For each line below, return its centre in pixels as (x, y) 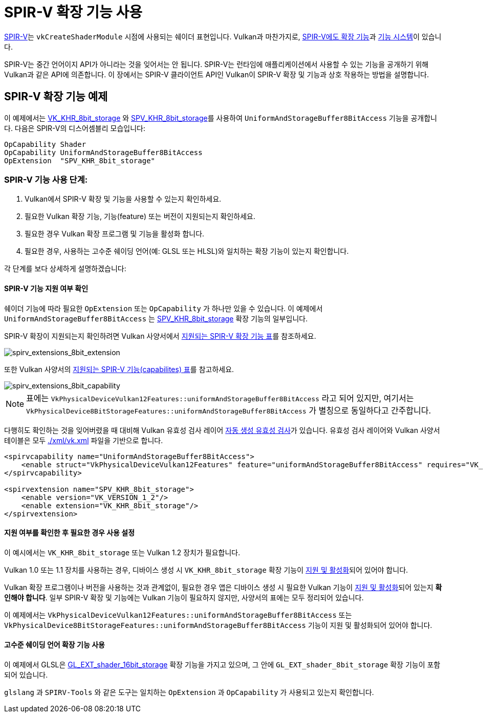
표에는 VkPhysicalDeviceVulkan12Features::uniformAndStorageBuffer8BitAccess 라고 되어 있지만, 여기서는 (220, 398)
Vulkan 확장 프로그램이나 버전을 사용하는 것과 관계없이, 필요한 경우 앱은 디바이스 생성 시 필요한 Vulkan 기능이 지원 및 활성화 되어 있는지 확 (223, 587)
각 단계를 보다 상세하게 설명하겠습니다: (65, 269)
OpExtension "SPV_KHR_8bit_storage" (80, 160)
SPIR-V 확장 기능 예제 (56, 97)
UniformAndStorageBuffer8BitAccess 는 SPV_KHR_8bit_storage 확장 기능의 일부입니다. (156, 318)
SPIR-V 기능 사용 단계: (46, 179)
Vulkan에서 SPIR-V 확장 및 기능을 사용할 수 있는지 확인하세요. (123, 199)
